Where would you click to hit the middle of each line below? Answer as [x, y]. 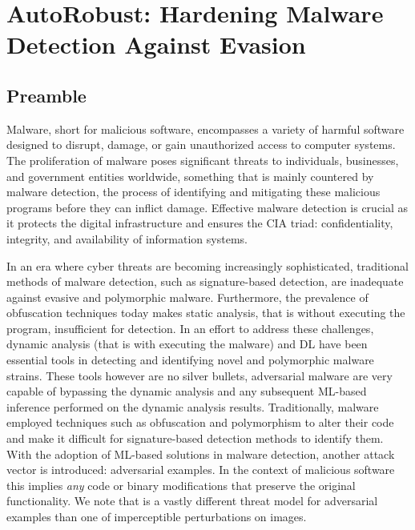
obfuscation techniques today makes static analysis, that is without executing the [206, 313]
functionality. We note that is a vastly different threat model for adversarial [192, 501]
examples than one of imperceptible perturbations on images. [157, 517]
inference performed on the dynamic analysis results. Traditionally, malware [193, 406]
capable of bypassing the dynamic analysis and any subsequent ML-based [187, 391]
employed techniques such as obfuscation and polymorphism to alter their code [200, 422]
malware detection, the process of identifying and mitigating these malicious [193, 192]
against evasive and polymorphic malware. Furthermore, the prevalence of [187, 297]
